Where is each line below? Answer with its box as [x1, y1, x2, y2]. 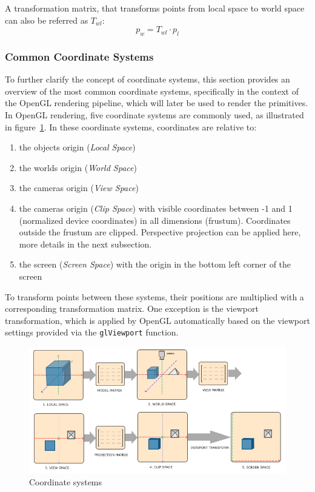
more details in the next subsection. [19, 237, 152, 250]
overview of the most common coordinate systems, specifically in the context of [5, 84, 299, 97]
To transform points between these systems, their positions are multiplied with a [5, 290, 304, 303]
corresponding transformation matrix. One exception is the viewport [5, 302, 259, 315]
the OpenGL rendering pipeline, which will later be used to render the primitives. [5, 96, 308, 109]
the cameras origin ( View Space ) [19, 181, 139, 194]
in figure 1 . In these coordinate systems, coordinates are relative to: [5, 120, 257, 133]
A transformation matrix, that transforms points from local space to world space [5, 2, 305, 14]
